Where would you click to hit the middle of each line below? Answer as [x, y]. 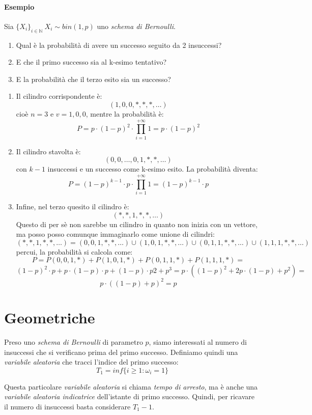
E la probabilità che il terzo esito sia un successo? [93, 79]
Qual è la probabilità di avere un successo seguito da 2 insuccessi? [119, 45]
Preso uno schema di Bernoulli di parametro [74, 342]
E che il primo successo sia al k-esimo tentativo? [91, 62]
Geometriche [50, 317]
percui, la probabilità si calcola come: [74, 251]
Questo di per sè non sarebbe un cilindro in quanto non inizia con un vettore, [137, 224]
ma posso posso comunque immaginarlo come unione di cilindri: [115, 234]
